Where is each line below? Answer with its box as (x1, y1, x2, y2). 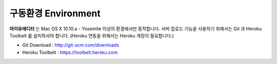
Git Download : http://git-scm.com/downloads (22, 42, 120, 48)
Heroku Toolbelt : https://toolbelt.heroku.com (22, 49, 118, 55)
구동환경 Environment (9, 8, 101, 19)
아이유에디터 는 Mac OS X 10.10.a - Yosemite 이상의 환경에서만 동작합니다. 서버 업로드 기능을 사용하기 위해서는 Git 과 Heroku (9, 26, 262, 32)
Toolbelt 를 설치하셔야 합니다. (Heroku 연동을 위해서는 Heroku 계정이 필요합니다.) (9, 32, 174, 38)
